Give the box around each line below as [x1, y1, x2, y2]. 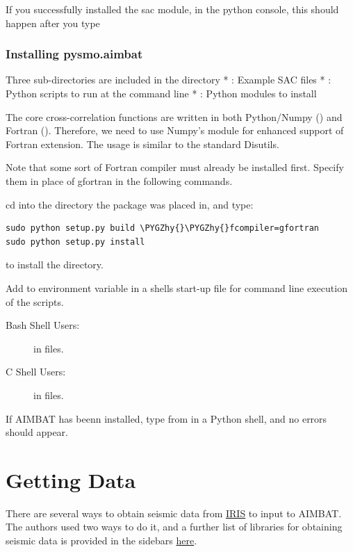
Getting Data [6, 465, 136, 494]
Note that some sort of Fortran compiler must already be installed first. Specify [6, 160, 344, 174]
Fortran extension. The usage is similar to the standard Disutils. [6, 136, 279, 151]
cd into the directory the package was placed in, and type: [6, 197, 254, 211]
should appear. [6, 425, 68, 439]
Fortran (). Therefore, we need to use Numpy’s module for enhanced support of [6, 123, 344, 138]
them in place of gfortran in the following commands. [6, 173, 233, 188]
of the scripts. [6, 294, 64, 309]
